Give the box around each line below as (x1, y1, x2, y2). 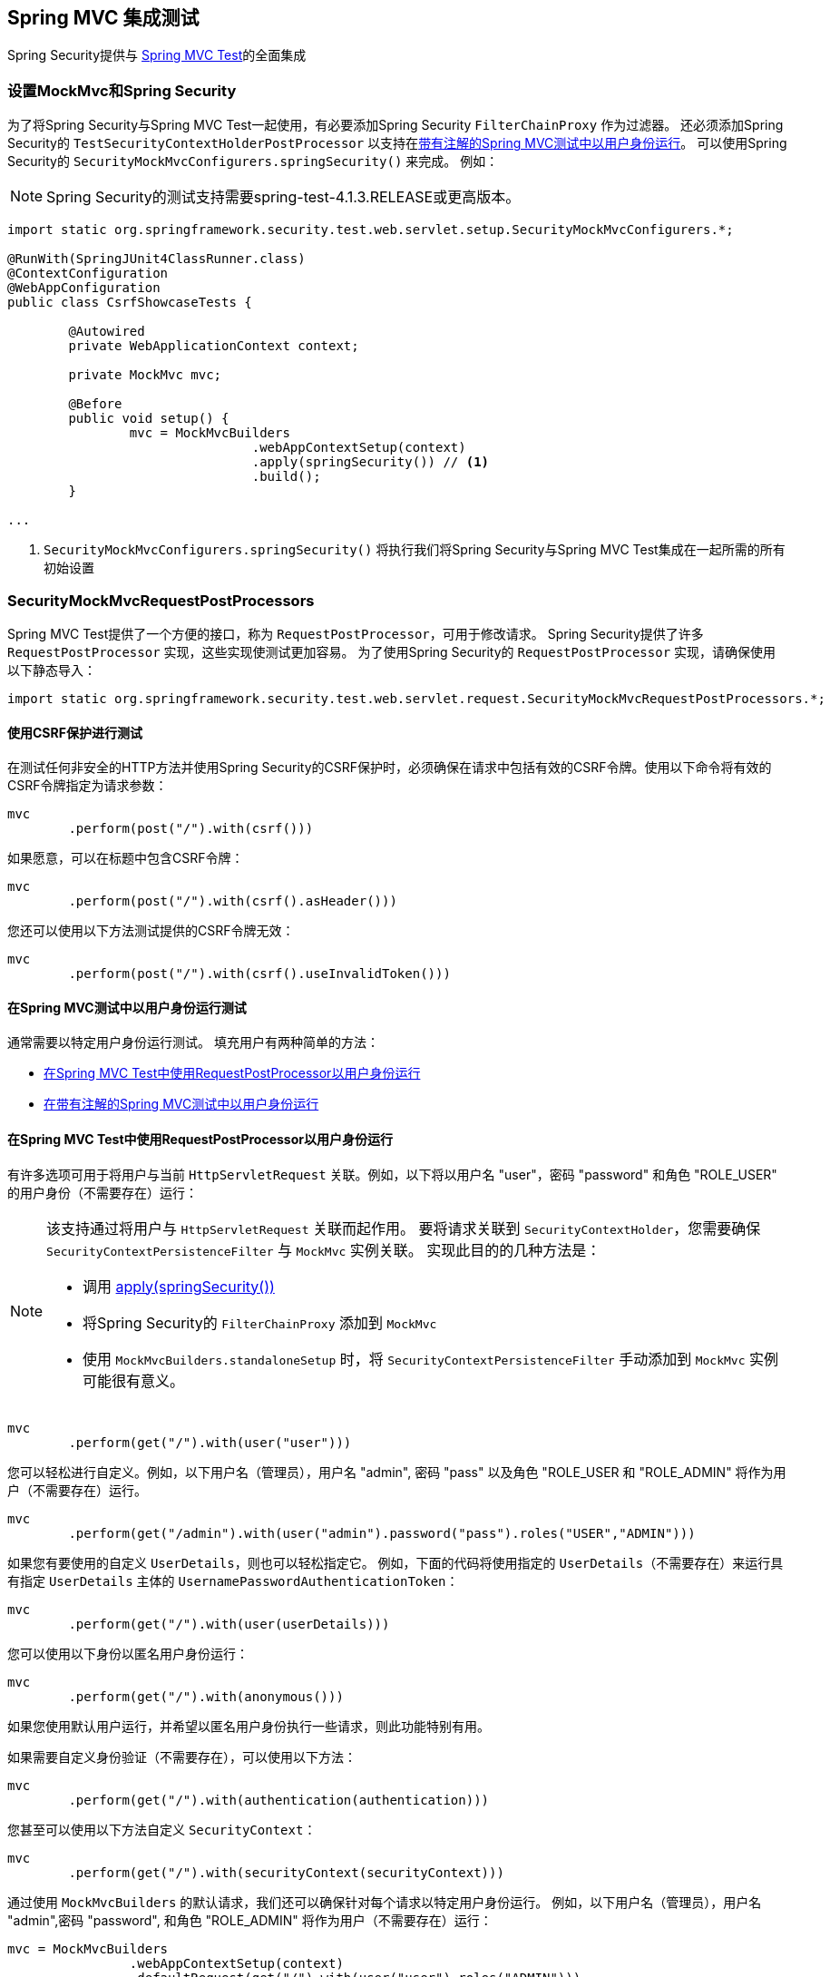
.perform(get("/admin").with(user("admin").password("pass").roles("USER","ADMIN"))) (68, 1525, 696, 1541)
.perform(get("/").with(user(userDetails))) (68, 1616, 390, 1631)
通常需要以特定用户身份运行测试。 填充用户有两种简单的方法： (7, 1034, 379, 1051)
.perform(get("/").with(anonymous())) (68, 1688, 344, 1704)
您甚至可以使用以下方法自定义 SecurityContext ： (7, 1821, 317, 1837)
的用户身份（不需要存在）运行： (7, 1184, 198, 1200)
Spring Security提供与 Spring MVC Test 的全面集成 (7, 47, 307, 64)
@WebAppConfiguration (7, 280, 161, 296)
